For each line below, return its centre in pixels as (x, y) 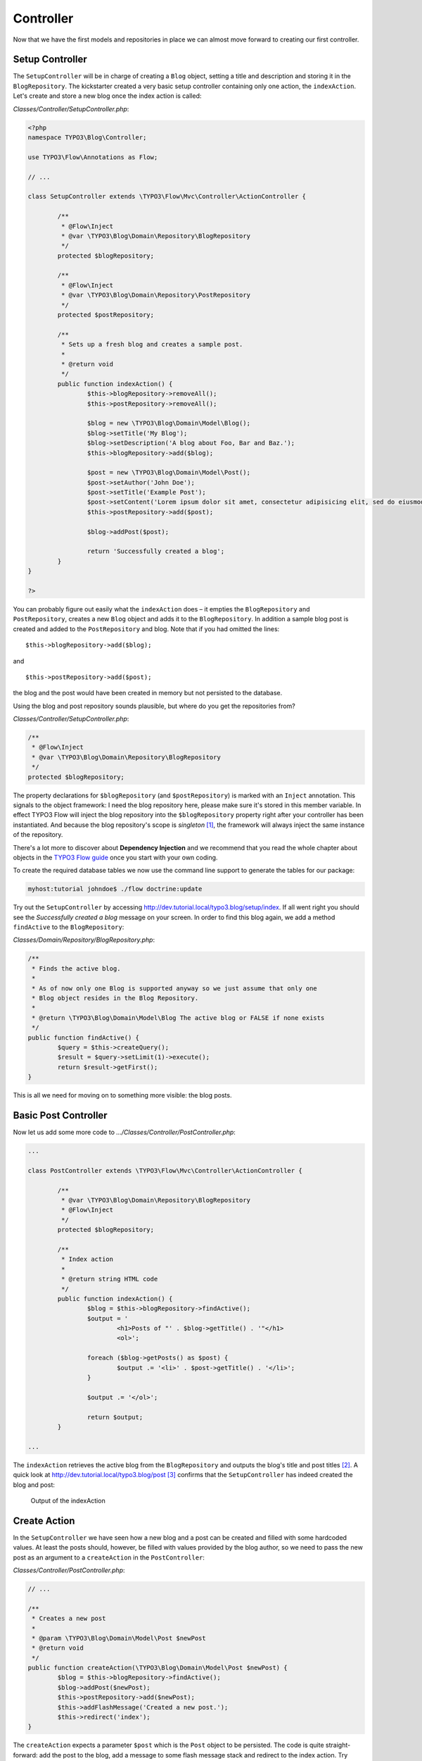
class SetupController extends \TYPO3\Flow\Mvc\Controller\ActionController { (167, 197)
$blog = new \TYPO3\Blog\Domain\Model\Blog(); (169, 423)
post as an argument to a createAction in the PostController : (109, 1557)
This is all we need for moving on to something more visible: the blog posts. (122, 1095)
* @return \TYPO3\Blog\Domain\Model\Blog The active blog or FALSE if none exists (178, 1018)
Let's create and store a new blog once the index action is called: (107, 96)
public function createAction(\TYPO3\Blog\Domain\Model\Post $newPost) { (158, 1668)
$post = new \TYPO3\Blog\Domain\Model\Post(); (169, 473)
